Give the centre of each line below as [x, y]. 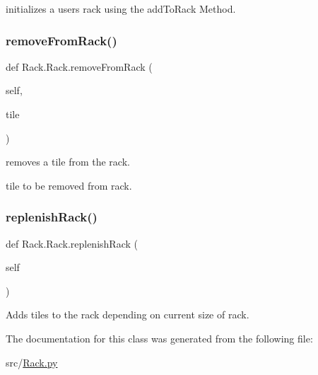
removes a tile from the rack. [68, 162]
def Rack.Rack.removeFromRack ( [79, 66]
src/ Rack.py [32, 362]
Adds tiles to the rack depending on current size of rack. [128, 315]
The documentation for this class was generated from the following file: [159, 338]
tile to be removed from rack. [69, 185]
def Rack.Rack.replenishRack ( [72, 243]
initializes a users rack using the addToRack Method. [121, 8]
